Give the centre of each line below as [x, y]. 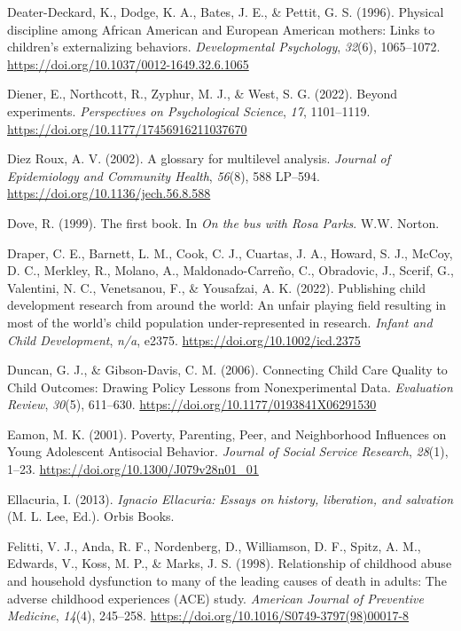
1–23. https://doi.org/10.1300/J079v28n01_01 [133, 469]
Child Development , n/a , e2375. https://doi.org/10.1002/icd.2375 [184, 339]
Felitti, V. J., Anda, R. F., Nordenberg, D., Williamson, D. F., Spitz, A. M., [214, 545]
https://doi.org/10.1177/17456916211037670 [127, 128]
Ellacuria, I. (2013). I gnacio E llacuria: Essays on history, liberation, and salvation [230, 498]
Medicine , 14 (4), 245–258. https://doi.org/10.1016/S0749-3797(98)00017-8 [208, 615]
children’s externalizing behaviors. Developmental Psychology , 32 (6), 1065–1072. [224, 47]
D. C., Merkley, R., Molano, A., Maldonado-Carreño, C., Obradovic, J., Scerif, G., [230, 270]
